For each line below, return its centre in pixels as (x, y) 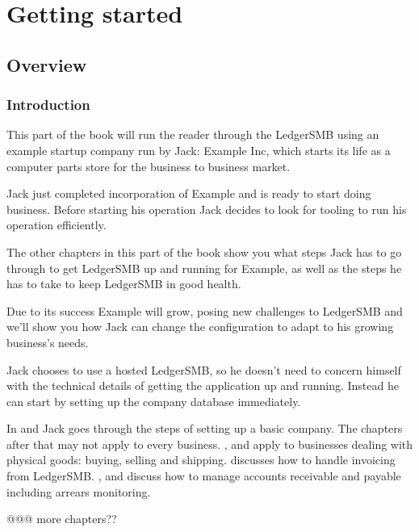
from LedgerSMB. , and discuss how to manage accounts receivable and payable (204, 476)
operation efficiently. (57, 225)
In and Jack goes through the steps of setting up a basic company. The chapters (205, 428)
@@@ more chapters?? (62, 519)
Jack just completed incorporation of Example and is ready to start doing (189, 193)
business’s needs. (48, 342)
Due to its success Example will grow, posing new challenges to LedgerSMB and (205, 310)
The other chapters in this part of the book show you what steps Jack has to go (204, 251)
